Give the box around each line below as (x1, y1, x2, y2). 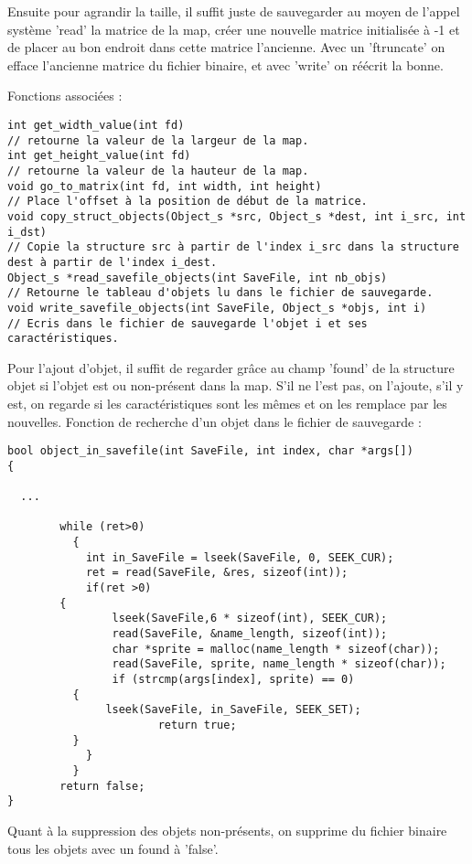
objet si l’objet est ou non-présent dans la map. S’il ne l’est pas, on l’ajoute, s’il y (7, 376, 464, 395)
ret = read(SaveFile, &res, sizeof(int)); (85, 566, 349, 580)
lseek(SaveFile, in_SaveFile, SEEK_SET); (105, 703, 361, 717)
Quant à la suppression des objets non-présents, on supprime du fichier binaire (7, 820, 447, 839)
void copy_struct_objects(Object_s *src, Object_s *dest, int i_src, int (7, 209, 467, 223)
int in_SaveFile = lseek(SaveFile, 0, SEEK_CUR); (85, 550, 394, 564)
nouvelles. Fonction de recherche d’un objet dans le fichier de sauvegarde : (7, 411, 422, 431)
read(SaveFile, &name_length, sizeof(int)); (112, 627, 388, 641)
